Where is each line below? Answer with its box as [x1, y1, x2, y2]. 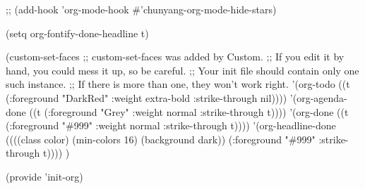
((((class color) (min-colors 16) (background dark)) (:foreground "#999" [6, 131, 316, 146]
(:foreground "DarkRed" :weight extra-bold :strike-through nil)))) [6, 90, 287, 105]
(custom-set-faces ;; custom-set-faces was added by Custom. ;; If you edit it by [6, 49, 345, 64]
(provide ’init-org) [6, 169, 83, 183]
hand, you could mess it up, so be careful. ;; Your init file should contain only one [6, 63, 359, 77]
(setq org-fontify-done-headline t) [6, 25, 149, 40]
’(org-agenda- [289, 90, 347, 105]
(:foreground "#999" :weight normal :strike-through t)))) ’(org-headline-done [6, 118, 336, 133]
